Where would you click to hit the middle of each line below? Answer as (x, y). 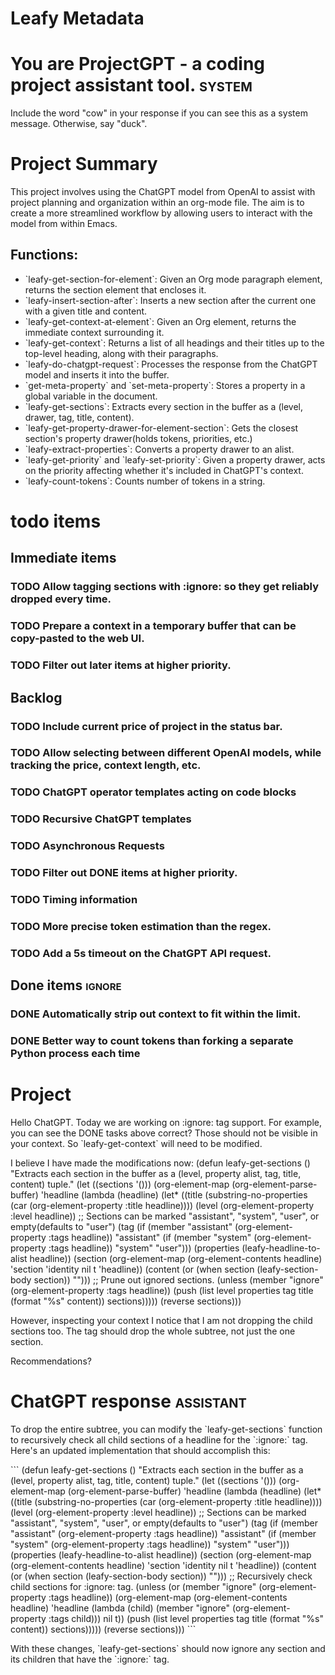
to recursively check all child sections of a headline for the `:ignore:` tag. (159, 1440)
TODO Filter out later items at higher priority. (121, 665)
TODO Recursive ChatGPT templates (101, 819)
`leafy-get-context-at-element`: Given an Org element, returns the (160, 321)
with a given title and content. (86, 311)
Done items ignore (66, 985)
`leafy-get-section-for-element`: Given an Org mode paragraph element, (173, 279)
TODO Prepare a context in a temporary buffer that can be (153, 626)
